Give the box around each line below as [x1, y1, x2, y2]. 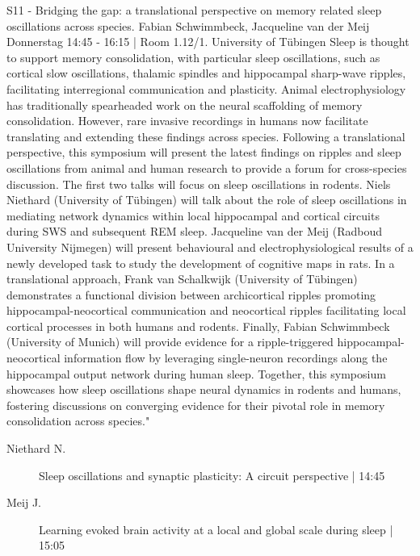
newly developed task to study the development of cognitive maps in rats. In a [6, 254, 395, 271]
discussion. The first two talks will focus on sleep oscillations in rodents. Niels [6, 175, 391, 192]
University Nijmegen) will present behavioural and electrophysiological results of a [6, 238, 414, 255]
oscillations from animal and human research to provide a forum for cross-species [6, 159, 407, 176]
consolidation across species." [6, 412, 150, 429]
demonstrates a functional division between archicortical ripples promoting [6, 286, 376, 303]
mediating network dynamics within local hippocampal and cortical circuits [6, 207, 380, 224]
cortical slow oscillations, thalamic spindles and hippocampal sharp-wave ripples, [6, 65, 406, 82]
